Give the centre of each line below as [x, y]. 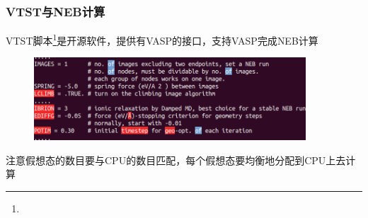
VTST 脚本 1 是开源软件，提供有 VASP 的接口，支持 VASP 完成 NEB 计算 [162, 39]
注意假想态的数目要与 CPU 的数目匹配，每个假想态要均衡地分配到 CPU [166, 160]
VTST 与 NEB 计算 [56, 11]
